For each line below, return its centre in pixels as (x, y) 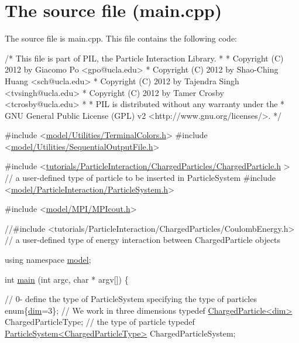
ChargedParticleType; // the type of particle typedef (100, 322)
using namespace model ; (48, 260)
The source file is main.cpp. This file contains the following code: (121, 38)
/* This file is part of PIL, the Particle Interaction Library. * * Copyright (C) (144, 58)
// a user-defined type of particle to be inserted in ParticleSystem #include (140, 178)
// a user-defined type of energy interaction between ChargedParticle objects (143, 240)
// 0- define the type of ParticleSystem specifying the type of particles (131, 299)
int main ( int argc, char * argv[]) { (67, 279)
